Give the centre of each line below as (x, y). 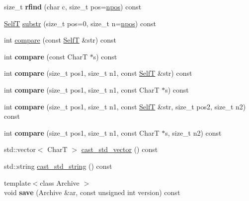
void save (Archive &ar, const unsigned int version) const (92, 192)
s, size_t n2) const (193, 132)
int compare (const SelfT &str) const (60, 40)
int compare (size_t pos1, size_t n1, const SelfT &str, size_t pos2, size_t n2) (125, 106)
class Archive (60, 182)
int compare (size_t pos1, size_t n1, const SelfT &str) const (98, 73)
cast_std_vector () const (120, 149)
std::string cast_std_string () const (58, 166)
